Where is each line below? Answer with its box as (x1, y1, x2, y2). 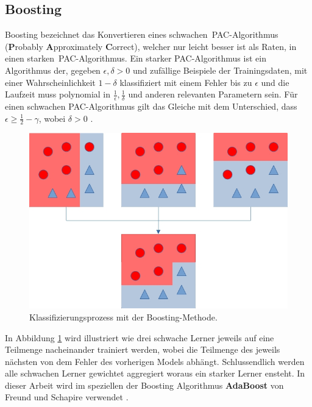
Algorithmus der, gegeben (5, 63, 101, 76)
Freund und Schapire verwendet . (5, 391, 129, 403)
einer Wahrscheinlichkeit (5, 76, 96, 88)
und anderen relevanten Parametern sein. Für (128, 88, 298, 101)
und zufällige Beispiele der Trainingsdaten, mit (133, 63, 308, 76)
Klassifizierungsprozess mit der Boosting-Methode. (29, 310, 218, 323)
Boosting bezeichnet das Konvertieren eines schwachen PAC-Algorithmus (5, 28, 278, 41)
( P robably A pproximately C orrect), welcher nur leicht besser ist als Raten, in (5, 40, 297, 52)
